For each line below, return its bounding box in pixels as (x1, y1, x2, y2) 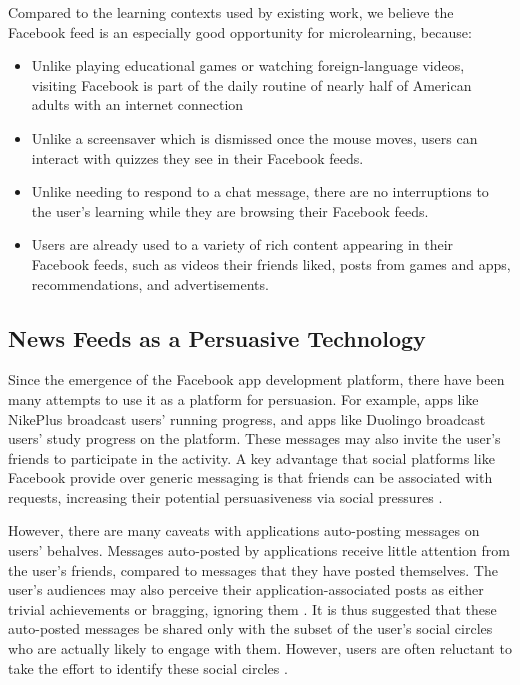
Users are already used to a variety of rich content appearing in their (31, 234, 454, 255)
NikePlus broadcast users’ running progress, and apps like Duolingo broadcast (8, 408, 486, 429)
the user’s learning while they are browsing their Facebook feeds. (31, 200, 429, 221)
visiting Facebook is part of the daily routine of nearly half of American (31, 74, 472, 95)
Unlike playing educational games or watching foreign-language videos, (31, 55, 465, 76)
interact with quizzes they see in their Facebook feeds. (31, 147, 364, 168)
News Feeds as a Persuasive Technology (8, 322, 426, 353)
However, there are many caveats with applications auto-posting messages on (8, 520, 480, 541)
